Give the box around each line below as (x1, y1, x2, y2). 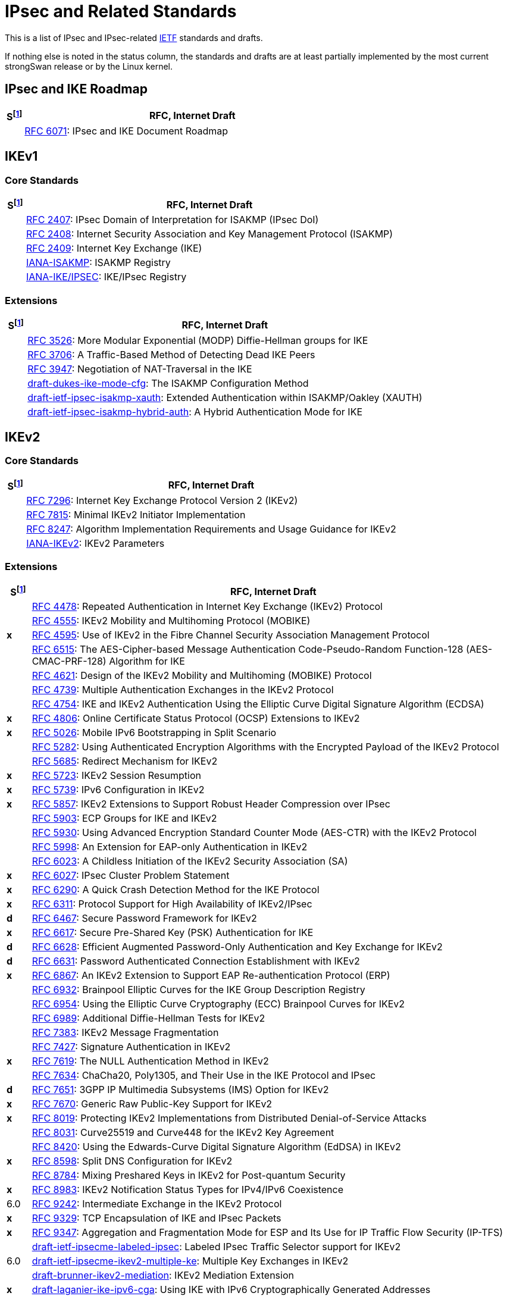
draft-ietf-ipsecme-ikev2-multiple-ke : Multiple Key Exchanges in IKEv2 (32, 1255, 349, 1267)
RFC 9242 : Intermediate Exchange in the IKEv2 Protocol (32, 1198, 282, 1210)
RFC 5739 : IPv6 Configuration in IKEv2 (32, 784, 205, 796)
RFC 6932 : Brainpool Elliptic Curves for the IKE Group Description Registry (32, 984, 365, 996)
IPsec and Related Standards (5, 1, 237, 21)
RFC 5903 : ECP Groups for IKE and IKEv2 (32, 812, 217, 825)
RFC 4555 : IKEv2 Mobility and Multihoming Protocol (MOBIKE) (32, 615, 311, 627)
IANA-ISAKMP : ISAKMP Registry (26, 256, 171, 269)
